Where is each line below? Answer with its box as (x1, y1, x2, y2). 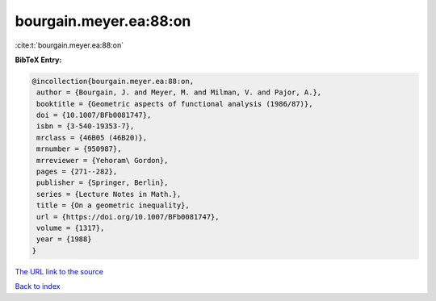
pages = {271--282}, (36, 167, 118, 177)
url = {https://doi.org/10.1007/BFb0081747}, (36, 212, 220, 221)
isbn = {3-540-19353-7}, (36, 122, 135, 131)
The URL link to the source (15, 266, 104, 276)
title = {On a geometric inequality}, (36, 201, 190, 210)
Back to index (15, 282, 61, 291)
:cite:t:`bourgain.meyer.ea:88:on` (15, 40, 124, 50)
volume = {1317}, (36, 224, 105, 232)
